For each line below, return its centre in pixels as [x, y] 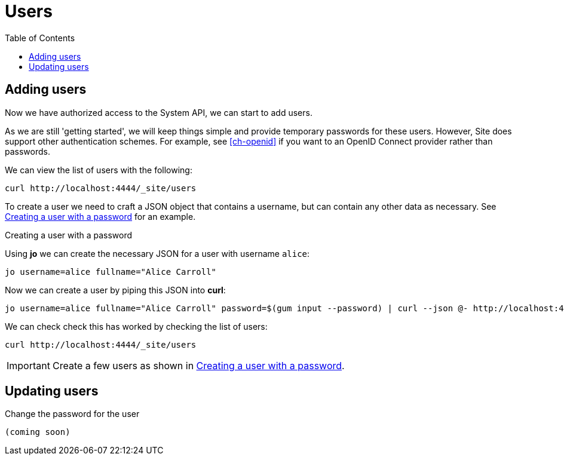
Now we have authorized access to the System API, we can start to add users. [159, 112]
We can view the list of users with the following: [99, 170]
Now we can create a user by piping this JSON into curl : [115, 290]
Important [28, 365]
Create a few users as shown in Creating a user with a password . [198, 365]
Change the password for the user [72, 414]
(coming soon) [38, 432]
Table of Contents [40, 38]
